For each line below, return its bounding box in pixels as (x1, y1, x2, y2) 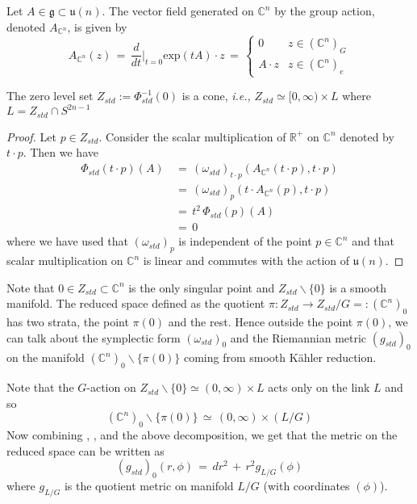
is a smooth (329, 279, 386, 296)
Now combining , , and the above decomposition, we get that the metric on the (6, 426, 398, 443)
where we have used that (6, 233, 128, 250)
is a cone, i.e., (181, 87, 251, 104)
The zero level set (6, 87, 94, 104)
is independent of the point (178, 233, 312, 250)
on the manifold (6, 349, 85, 366)
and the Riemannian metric (230, 329, 367, 346)
